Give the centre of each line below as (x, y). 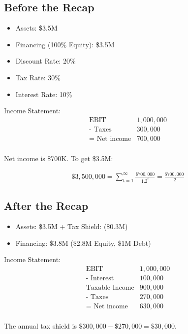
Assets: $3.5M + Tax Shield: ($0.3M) (72, 226)
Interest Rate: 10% (44, 94)
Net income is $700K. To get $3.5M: (59, 158)
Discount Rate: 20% (46, 61)
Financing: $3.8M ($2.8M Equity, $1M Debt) (83, 243)
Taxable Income (110, 287)
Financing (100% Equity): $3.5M (65, 44)
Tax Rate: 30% (38, 77)
